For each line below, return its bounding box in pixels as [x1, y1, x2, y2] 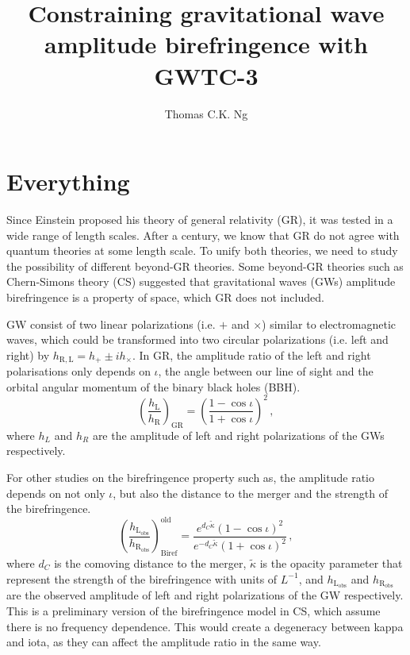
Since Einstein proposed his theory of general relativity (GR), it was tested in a [6, 211, 393, 228]
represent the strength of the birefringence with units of [6, 570, 278, 587]
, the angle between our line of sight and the [158, 363, 374, 380]
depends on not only [6, 484, 105, 501]
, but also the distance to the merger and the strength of [113, 484, 389, 501]
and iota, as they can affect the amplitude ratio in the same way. [6, 634, 321, 650]
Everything [6, 165, 130, 198]
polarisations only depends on [6, 363, 151, 380]
